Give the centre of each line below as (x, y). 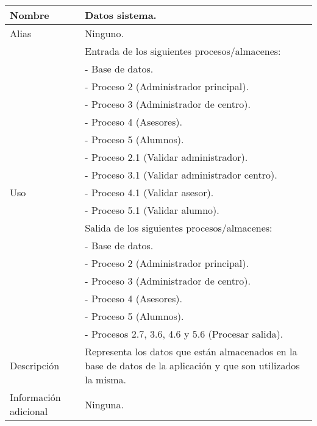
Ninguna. (104, 404)
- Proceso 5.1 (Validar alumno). (152, 210)
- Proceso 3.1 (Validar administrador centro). (181, 175)
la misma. (105, 379)
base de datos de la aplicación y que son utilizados (192, 365)
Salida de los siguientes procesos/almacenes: (179, 228)
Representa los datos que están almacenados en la (191, 351)
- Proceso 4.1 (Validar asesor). (149, 192)
